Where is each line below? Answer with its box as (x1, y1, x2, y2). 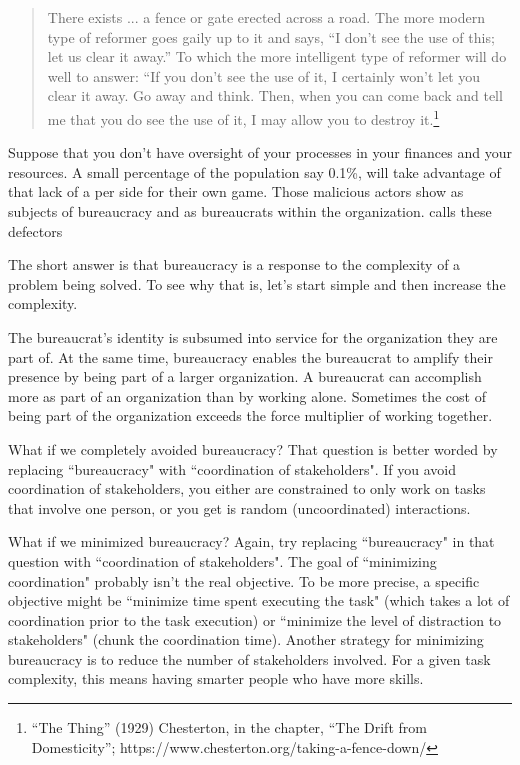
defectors (8, 220, 63, 241)
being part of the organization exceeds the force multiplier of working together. (8, 405, 493, 426)
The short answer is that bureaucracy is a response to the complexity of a (8, 254, 461, 275)
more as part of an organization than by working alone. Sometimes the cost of (8, 385, 486, 406)
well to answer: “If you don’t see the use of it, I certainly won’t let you (47, 65, 481, 86)
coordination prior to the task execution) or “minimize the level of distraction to (8, 609, 502, 630)
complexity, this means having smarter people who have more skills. (8, 668, 424, 689)
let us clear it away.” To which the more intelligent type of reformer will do (47, 46, 507, 67)
